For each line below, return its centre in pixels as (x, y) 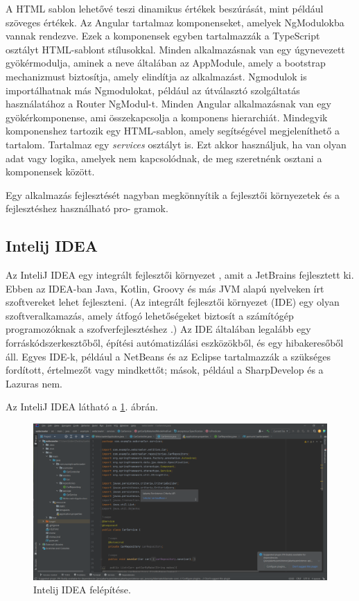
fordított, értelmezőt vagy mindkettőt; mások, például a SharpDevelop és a (165, 370)
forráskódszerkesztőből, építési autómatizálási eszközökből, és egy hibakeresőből (175, 343)
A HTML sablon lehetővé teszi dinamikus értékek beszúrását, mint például (165, 8)
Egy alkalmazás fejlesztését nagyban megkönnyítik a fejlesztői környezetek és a (173, 194)
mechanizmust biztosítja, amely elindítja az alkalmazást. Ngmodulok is (156, 76)
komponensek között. (50, 172)
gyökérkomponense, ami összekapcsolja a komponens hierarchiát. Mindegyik (167, 117)
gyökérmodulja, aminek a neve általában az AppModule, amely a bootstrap (166, 63)
